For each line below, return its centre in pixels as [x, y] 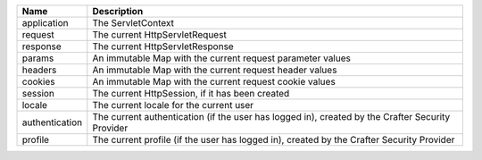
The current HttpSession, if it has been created [191, 93]
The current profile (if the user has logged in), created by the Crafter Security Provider [274, 140]
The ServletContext [133, 23]
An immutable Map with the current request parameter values [222, 58]
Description [118, 11]
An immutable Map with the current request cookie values [214, 82]
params [38, 58]
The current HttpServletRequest [159, 34]
